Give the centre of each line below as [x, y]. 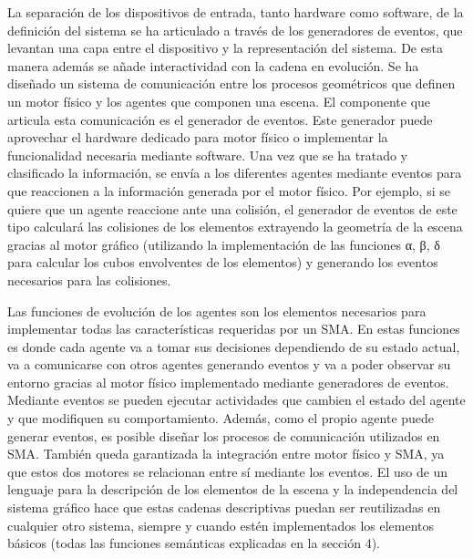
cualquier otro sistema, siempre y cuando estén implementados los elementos [221, 525]
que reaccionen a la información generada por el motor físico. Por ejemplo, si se [229, 190]
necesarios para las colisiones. [89, 279]
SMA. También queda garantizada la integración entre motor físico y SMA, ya [226, 454]
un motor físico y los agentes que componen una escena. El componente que [219, 101]
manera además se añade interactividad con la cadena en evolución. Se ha [213, 65]
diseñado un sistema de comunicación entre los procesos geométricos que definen [231, 83]
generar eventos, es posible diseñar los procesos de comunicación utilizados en [224, 435]
